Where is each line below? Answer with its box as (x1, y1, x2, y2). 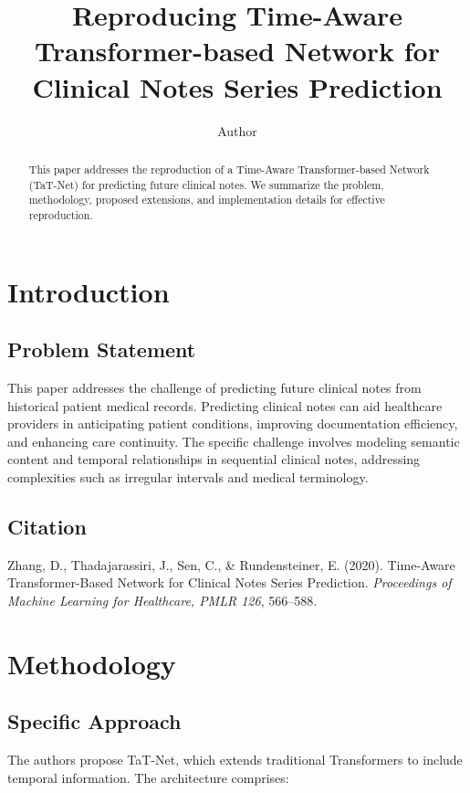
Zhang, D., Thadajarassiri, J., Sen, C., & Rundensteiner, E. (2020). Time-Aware (7, 555, 455, 574)
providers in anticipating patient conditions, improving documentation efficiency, (7, 414, 458, 433)
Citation (7, 512, 87, 540)
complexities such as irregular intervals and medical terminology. (7, 467, 369, 486)
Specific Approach (7, 707, 182, 735)
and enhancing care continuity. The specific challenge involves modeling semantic (7, 431, 460, 450)
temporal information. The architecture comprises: (7, 767, 289, 787)
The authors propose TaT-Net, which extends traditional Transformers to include (7, 750, 463, 769)
